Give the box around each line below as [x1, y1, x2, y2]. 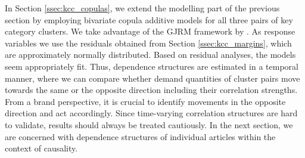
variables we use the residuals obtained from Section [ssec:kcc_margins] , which [5, 36, 292, 49]
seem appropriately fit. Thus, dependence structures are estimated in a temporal [5, 60, 298, 72]
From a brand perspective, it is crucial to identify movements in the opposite [5, 95, 286, 107]
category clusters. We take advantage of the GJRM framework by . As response [5, 25, 295, 38]
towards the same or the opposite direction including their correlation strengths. [5, 83, 298, 96]
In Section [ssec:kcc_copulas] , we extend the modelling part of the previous [5, 2, 280, 14]
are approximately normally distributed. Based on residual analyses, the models [5, 48, 296, 61]
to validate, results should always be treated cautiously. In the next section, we [5, 118, 293, 131]
